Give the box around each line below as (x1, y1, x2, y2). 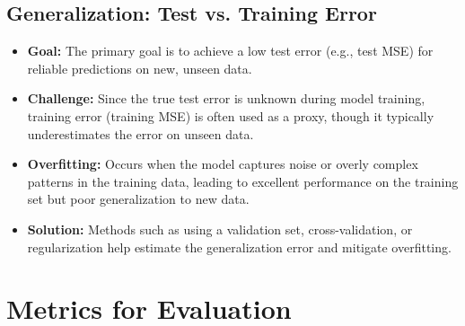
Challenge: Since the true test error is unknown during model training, (27, 89, 426, 108)
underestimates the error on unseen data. (27, 124, 254, 143)
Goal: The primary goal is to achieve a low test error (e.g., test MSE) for (27, 41, 434, 60)
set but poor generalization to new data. (27, 189, 250, 208)
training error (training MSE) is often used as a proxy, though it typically (27, 106, 434, 125)
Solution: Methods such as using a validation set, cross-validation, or (27, 219, 413, 238)
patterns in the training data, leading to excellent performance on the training (27, 172, 459, 190)
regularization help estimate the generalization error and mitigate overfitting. (27, 237, 452, 256)
